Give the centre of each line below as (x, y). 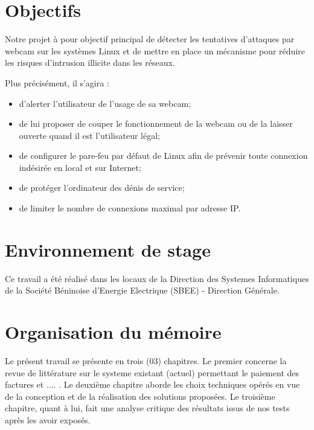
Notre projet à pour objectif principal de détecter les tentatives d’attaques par (150, 39)
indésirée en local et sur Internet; (80, 167)
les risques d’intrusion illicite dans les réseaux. (90, 63)
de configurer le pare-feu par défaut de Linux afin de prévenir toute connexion (163, 156)
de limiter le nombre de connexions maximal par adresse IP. (130, 208)
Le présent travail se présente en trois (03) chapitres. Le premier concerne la (146, 361)
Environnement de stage (108, 249)
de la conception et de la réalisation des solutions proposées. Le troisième (140, 396)
